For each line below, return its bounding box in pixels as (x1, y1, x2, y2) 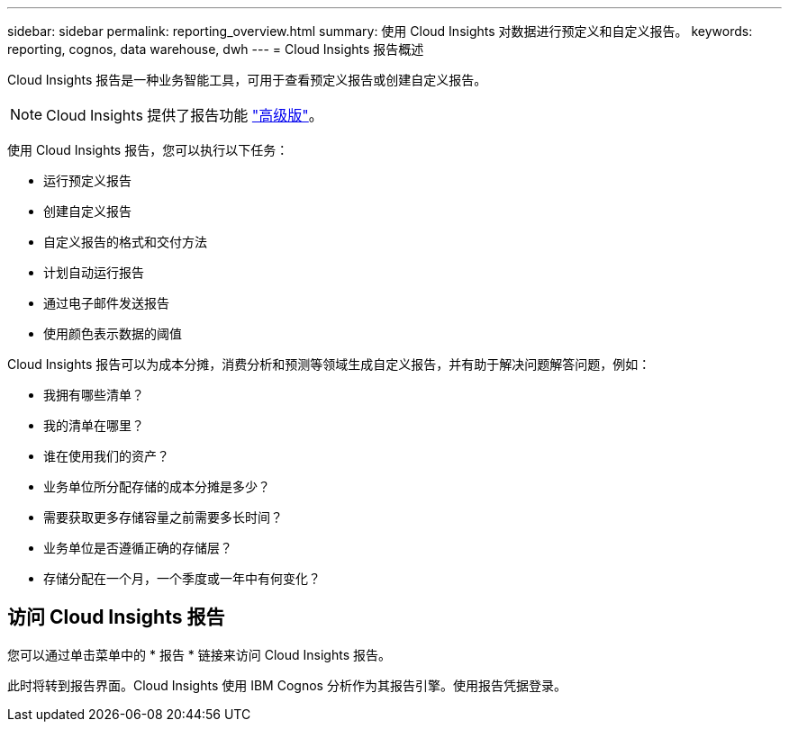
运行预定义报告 (43, 173, 131, 188)
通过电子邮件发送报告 (43, 295, 169, 310)
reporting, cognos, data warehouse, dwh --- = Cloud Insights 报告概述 (7, 41, 424, 57)
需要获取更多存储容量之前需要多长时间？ (43, 509, 283, 525)
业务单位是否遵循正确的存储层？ (43, 540, 232, 555)
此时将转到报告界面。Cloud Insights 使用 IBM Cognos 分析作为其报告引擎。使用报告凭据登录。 (7, 677, 567, 693)
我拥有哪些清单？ (43, 387, 144, 402)
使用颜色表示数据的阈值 (43, 326, 182, 341)
